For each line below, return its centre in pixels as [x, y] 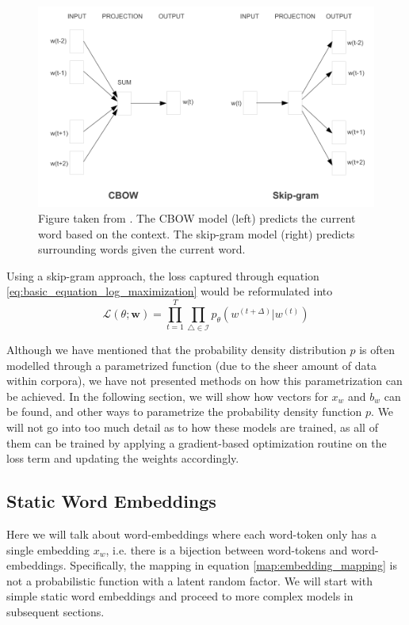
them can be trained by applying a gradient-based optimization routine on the [197, 442]
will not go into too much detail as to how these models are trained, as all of [192, 427]
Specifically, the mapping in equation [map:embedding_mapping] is [233, 565]
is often [377, 350]
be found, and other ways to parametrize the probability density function [184, 412]
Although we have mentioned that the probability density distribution [176, 350]
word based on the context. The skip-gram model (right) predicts [197, 233]
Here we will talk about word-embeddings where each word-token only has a [191, 534]
